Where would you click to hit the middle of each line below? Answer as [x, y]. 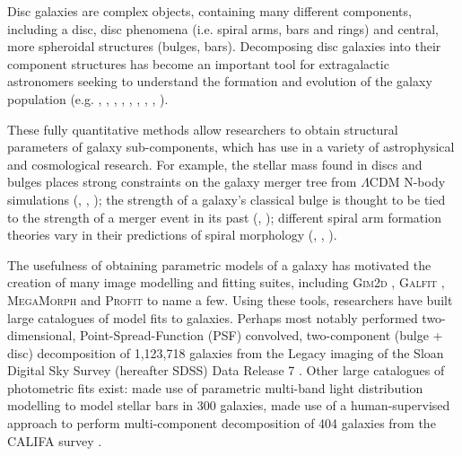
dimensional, [42, 335]
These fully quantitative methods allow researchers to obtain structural [203, 129]
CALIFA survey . [55, 440]
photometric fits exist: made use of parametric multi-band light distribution [215, 387]
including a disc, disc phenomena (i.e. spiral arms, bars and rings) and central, [223, 28]
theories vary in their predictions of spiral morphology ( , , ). [172, 235]
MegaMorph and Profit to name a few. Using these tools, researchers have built [230, 299]
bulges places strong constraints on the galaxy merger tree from [182, 182]
